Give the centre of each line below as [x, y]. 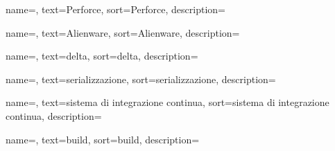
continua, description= [54, 115]
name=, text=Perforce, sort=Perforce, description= [115, 9]
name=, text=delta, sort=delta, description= [102, 56]
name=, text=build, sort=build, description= [103, 139]
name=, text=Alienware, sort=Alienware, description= [123, 32]
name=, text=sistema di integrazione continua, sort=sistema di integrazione [167, 102]
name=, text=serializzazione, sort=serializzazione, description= [141, 79]
